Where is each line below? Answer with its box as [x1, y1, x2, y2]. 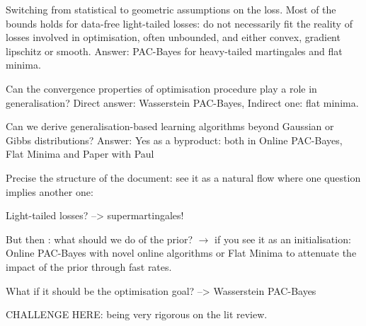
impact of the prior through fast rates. [6, 259, 172, 274]
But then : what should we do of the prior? [6, 231, 193, 246]
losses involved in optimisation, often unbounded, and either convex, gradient [6, 30, 341, 45]
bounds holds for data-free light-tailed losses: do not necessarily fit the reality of [6, 16, 353, 30]
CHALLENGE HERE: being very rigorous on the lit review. [6, 307, 268, 322]
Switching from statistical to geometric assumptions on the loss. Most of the [6, 2, 336, 16]
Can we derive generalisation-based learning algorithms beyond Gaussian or [6, 119, 334, 134]
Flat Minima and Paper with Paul [6, 146, 154, 161]
